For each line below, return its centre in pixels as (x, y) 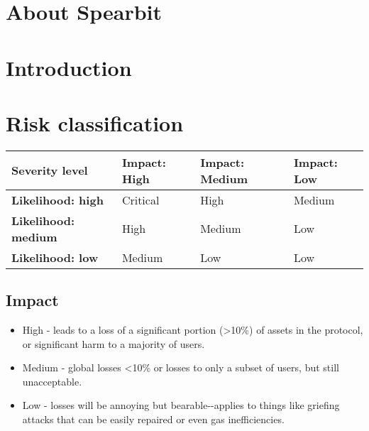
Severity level (50, 170)
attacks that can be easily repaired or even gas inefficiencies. (153, 419)
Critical (141, 200)
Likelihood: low (55, 257)
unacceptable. (52, 381)
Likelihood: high (57, 200)
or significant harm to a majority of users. (114, 343)
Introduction (69, 67)
